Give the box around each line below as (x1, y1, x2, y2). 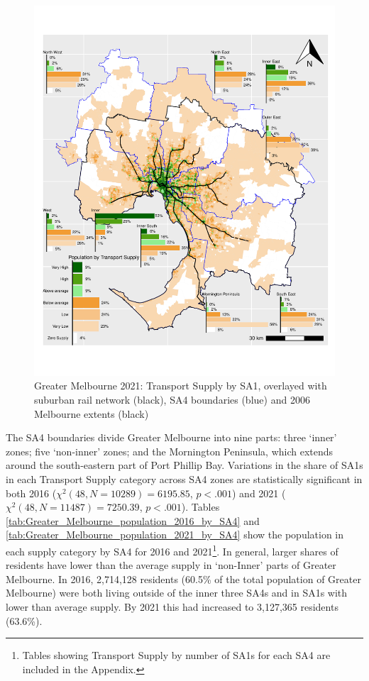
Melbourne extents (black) (34, 406, 149, 421)
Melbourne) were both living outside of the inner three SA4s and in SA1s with (6, 585, 348, 600)
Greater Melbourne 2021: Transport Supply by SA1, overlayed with (34, 378, 327, 393)
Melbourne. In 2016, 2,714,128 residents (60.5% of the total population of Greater (6, 571, 361, 586)
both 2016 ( (6, 485, 57, 500)
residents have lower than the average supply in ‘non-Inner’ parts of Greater (6, 558, 336, 572)
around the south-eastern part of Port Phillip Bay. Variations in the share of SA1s (6, 458, 363, 472)
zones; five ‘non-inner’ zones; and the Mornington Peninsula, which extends (6, 443, 334, 458)
